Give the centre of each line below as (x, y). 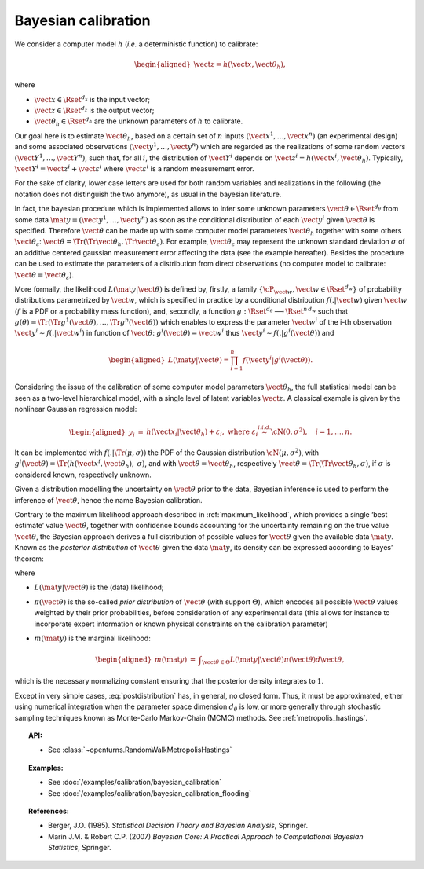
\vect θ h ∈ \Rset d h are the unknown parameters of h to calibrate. (139, 122)
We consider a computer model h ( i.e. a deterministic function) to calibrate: (136, 44)
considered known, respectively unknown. (83, 475)
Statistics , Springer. (80, 848)
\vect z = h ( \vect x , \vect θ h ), (239, 65)
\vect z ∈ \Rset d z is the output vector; (94, 110)
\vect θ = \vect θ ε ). (44, 275)
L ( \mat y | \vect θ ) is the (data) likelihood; (99, 587)
